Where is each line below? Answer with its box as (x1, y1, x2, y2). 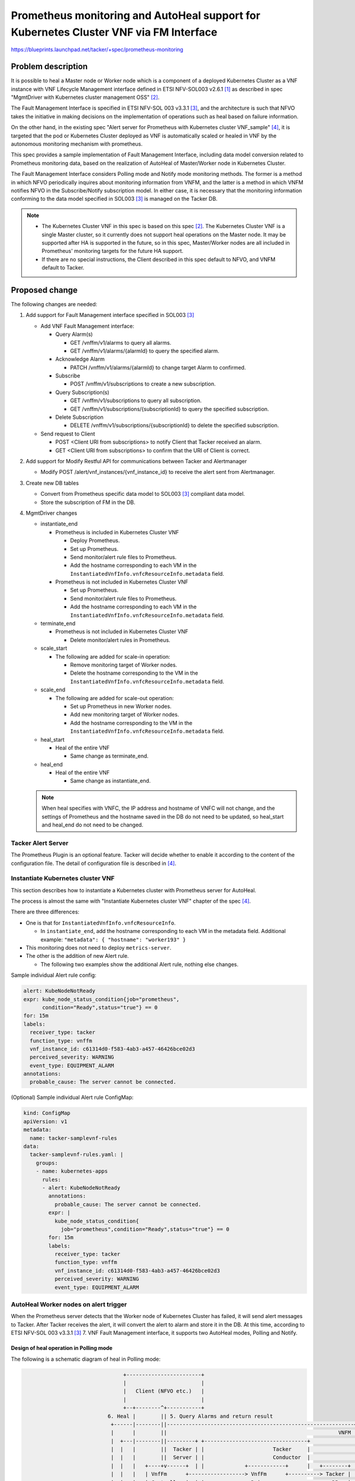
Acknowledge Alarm (55, 355, 105, 363)
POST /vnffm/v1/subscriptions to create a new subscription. (70, 380, 216, 387)
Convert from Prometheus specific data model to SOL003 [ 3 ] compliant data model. (40, 491, 246, 498)
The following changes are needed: (11, 300, 98, 307)
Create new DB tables (25, 479, 79, 486)
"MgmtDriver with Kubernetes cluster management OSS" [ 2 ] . (11, 94, 160, 101)
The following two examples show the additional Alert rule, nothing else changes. (40, 960, 239, 968)
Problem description (11, 62, 88, 72)
